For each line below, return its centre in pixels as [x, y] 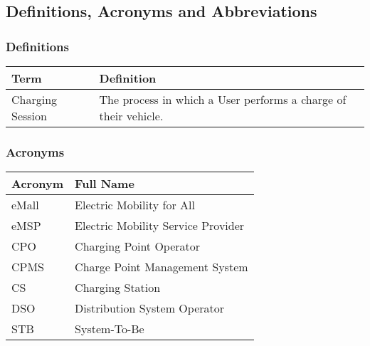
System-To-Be [110, 329]
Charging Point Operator [138, 246]
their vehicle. [131, 116]
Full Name [105, 184]
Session [29, 116]
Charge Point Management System [162, 267]
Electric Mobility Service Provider [160, 226]
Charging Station [118, 288]
